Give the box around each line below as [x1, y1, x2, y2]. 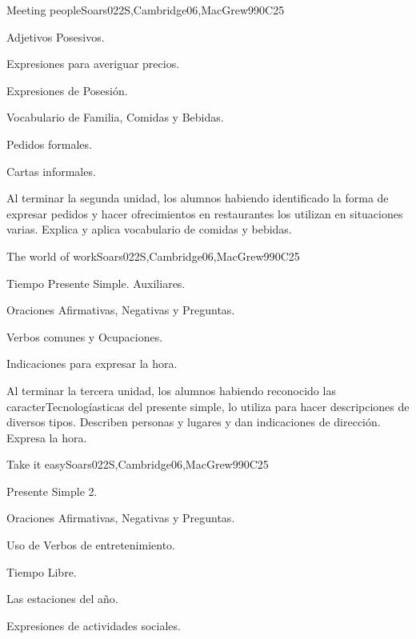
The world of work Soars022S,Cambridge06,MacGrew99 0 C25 [6, 247, 300, 264]
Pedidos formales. [6, 135, 92, 152]
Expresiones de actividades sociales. [6, 617, 181, 633]
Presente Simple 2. [6, 482, 98, 499]
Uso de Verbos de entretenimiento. [6, 537, 175, 553]
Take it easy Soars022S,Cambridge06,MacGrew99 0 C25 [6, 456, 269, 473]
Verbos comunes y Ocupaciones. [6, 328, 163, 345]
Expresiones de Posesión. [6, 82, 128, 98]
